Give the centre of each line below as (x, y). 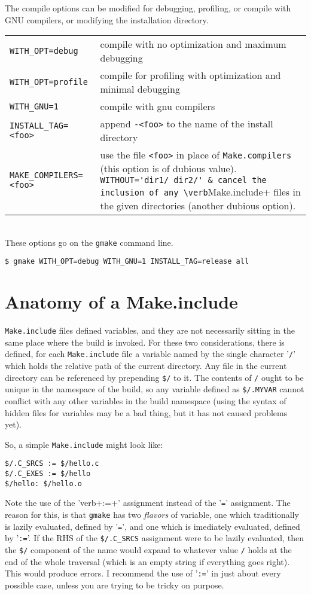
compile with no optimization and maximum (193, 44)
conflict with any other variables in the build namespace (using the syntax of (146, 401)
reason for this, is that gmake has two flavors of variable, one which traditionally (152, 515)
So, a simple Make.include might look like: (84, 444)
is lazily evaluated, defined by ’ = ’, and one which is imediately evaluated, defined (153, 526)
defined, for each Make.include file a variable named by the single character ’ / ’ (150, 354)
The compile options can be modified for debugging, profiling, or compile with (148, 8)
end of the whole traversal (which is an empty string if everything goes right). (147, 561)
